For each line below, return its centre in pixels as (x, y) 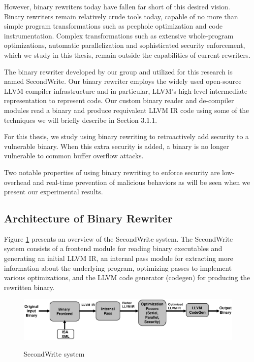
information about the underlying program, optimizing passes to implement (118, 268)
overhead (17, 182)
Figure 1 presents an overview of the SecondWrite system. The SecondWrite (119, 238)
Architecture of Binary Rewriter (88, 218)
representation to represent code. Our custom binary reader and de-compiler (119, 100)
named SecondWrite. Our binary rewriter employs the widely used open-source (123, 81)
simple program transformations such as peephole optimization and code (113, 26)
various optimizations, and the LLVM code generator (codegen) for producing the (127, 277)
